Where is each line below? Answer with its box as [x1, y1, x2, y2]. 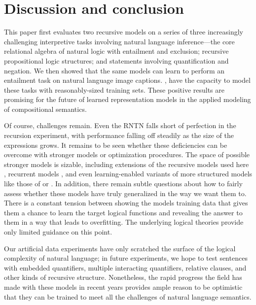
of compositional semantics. [4, 103, 87, 114]
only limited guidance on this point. [4, 227, 112, 237]
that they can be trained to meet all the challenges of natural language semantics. [4, 291, 252, 302]
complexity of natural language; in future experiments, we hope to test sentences [4, 253, 248, 263]
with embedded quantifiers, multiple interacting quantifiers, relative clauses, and [4, 262, 247, 272]
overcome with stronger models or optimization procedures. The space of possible [4, 149, 250, 160]
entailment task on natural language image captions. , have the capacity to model [4, 75, 251, 85]
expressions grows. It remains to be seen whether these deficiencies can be [4, 139, 227, 150]
